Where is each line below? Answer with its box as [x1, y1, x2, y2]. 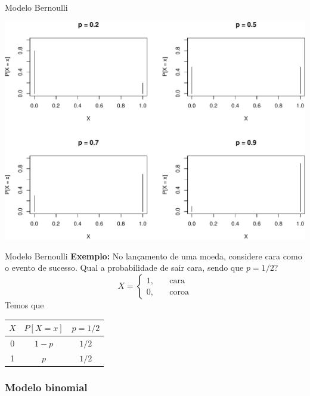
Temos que [5, 299, 44, 311]
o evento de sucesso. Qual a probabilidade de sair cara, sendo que [5, 261, 244, 274]
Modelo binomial [5, 379, 88, 394]
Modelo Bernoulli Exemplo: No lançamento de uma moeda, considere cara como [5, 249, 302, 262]
